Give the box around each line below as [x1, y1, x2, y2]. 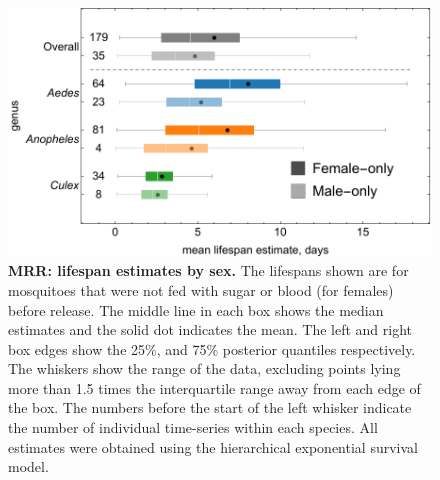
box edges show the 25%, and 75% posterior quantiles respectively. [8, 338, 416, 359]
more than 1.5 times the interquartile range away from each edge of [8, 377, 421, 398]
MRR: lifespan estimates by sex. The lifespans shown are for [8, 260, 409, 281]
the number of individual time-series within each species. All [8, 417, 378, 438]
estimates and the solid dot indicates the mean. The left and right [8, 319, 412, 340]
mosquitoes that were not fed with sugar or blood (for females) [8, 279, 394, 300]
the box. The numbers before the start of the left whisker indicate [8, 397, 412, 418]
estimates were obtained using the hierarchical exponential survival [8, 436, 418, 457]
